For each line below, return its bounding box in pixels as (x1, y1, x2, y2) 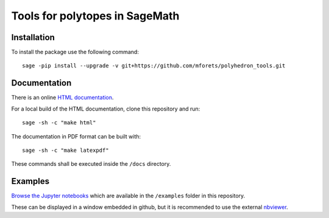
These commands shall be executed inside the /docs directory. (11, 160, 171, 168)
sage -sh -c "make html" (22, 119, 96, 126)
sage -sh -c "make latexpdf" (22, 146, 109, 154)
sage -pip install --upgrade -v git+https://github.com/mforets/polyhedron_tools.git (22, 63, 286, 69)
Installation (11, 32, 55, 43)
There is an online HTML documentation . (11, 94, 114, 101)
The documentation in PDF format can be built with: (11, 132, 141, 140)
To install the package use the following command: (11, 49, 140, 56)
